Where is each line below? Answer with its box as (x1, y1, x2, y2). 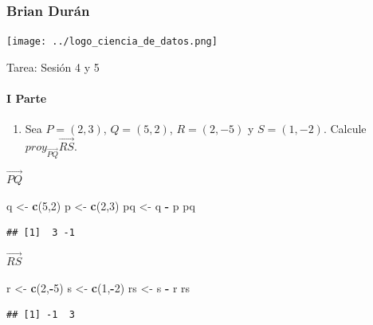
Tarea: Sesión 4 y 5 (6, 58, 100, 75)
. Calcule (323, 120, 367, 137)
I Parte (6, 90, 47, 107)
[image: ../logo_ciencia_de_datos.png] (6, 36, 218, 48)
